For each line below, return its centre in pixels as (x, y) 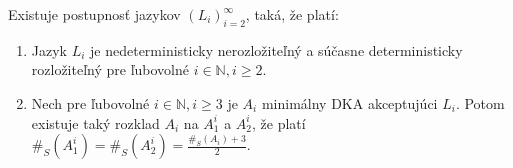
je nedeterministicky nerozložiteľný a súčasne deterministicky (276, 49)
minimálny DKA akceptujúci (349, 102)
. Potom (480, 102)
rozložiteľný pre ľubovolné (110, 69)
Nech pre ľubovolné (90, 102)
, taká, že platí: (292, 14)
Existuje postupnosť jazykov (94, 14)
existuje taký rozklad (95, 122)
